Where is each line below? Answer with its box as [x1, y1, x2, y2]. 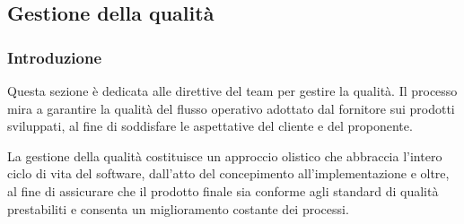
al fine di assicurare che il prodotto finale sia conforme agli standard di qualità [7, 181, 439, 200]
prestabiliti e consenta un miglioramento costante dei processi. [7, 199, 349, 218]
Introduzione [7, 46, 102, 68]
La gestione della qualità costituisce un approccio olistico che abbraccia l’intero [7, 146, 442, 165]
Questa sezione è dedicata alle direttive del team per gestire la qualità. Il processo [7, 82, 458, 99]
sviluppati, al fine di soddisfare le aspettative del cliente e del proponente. [7, 116, 413, 135]
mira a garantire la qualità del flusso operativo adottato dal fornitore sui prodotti [7, 99, 455, 117]
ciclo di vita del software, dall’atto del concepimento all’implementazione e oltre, [7, 164, 450, 183]
